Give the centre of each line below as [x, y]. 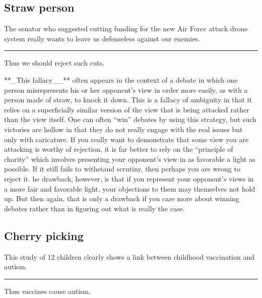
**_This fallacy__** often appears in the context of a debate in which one [121, 79]
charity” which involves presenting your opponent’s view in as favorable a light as [130, 159]
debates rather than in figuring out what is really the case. [94, 208]
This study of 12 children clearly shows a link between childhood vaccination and [129, 256]
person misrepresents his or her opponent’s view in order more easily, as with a [126, 90]
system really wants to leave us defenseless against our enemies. [102, 38]
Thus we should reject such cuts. [54, 63]
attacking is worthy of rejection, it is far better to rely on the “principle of [119, 149]
